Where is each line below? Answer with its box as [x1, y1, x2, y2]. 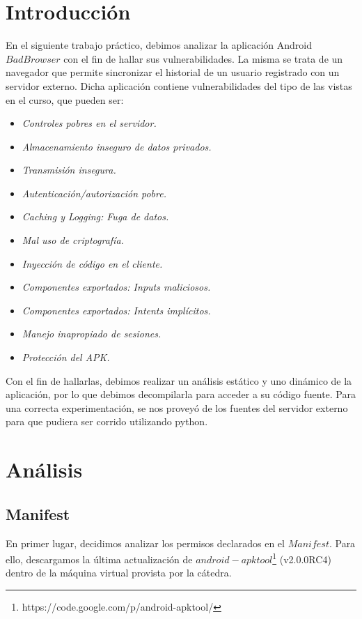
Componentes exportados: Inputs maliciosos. [22, 280, 211, 294]
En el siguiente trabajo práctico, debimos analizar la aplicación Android [6, 38, 312, 52]
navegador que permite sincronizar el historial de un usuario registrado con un [6, 65, 340, 79]
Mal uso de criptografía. [22, 233, 124, 247]
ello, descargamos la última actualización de [6, 551, 193, 566]
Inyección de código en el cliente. [22, 256, 163, 270]
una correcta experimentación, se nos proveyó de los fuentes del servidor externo [6, 400, 348, 415]
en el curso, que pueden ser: [6, 92, 124, 107]
